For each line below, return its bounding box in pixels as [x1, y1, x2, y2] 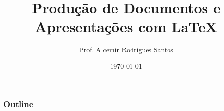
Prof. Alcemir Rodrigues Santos [79, 45, 173, 55]
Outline [3, 97, 34, 110]
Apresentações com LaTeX [35, 16, 218, 36]
